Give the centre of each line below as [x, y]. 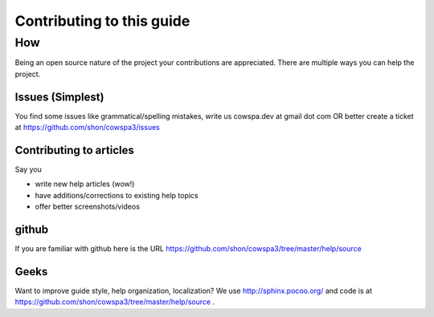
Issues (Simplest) [59, 97]
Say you [28, 169]
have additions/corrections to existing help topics [117, 195]
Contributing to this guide [102, 21]
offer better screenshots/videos [88, 207]
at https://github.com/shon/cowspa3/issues [87, 128]
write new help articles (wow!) [85, 184]
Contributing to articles [74, 150]
